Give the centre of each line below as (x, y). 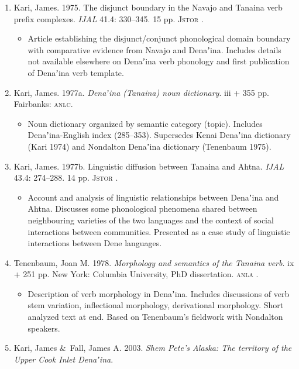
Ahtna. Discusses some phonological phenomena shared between (142, 208)
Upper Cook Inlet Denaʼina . (63, 359)
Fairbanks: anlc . (43, 104)
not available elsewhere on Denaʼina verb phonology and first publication (159, 61)
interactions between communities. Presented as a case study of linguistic (159, 231)
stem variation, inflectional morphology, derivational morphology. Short (156, 305)
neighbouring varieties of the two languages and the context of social (151, 220)
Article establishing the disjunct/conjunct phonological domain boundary (159, 38)
